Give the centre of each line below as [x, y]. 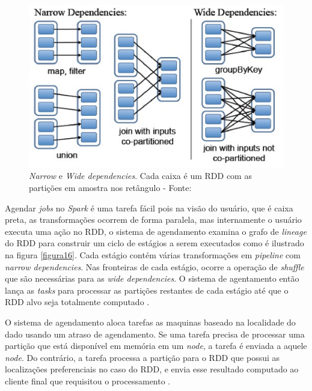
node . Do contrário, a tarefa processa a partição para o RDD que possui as [142, 357]
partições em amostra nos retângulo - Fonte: [110, 187]
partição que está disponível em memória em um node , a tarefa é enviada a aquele [156, 346]
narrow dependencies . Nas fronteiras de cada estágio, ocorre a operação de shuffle [154, 266]
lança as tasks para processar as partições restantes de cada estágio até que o [147, 290]
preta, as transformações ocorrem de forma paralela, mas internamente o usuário [153, 220]
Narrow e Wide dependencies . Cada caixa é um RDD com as [140, 176]
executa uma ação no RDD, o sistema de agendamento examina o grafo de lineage [156, 231]
